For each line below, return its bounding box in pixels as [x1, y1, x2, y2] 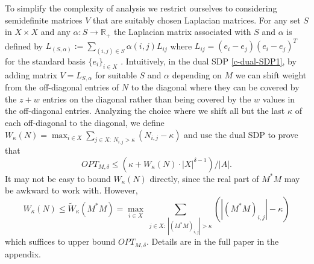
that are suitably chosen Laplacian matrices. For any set [93, 13, 301, 26]
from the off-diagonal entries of [5, 81, 119, 93]
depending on [172, 68, 222, 81]
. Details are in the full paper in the [146, 235, 279, 248]
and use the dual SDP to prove [184, 128, 298, 140]
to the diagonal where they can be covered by [131, 81, 300, 93]
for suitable [95, 68, 137, 81]
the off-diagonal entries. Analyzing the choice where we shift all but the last [5, 104, 285, 117]
